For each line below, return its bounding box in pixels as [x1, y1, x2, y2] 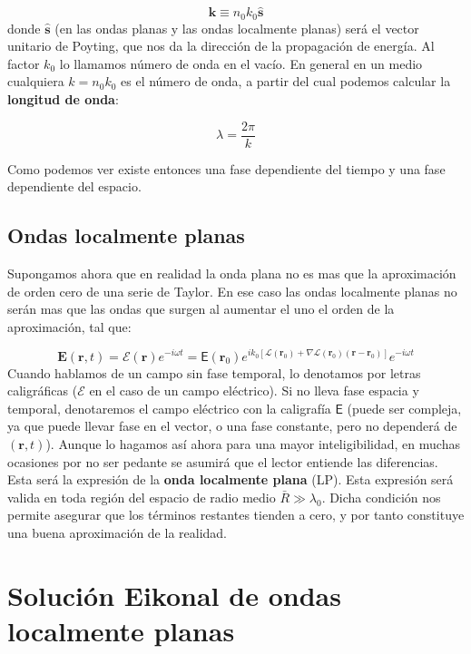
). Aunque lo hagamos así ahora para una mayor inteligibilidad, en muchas [45, 434, 460, 453]
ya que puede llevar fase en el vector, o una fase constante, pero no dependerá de [7, 416, 457, 435]
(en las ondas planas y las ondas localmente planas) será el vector [54, 18, 419, 37]
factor [7, 54, 40, 73]
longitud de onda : [7, 90, 119, 109]
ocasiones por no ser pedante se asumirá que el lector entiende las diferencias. [7, 452, 438, 471]
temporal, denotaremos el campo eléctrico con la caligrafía [7, 398, 331, 417]
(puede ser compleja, [347, 398, 462, 417]
